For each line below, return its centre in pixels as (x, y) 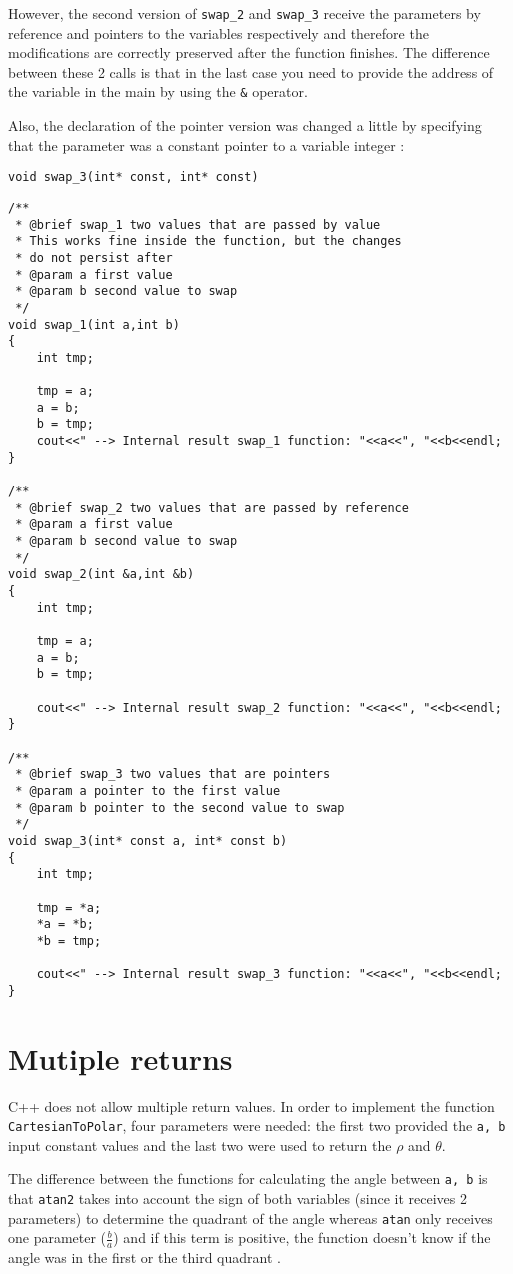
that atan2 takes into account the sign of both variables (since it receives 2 (237, 1198)
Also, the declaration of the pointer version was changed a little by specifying (245, 125)
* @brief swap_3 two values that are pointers (173, 774)
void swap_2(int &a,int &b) (101, 574)
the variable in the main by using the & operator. (158, 91)
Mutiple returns (120, 1057)
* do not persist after (94, 257)
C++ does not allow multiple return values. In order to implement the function (251, 1105)
